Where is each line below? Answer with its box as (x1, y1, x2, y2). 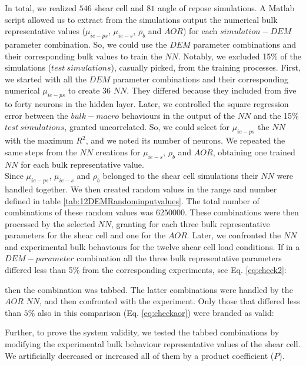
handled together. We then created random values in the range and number (5, 182, 277, 195)
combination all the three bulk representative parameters (76, 252, 282, 264)
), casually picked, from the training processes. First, (111, 61, 301, 74)
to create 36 (68, 84, 111, 97)
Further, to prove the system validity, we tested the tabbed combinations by (5, 326, 280, 338)
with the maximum (5, 134, 74, 147)
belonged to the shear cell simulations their (102, 169, 258, 182)
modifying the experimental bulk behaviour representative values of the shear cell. (5, 338, 301, 350)
